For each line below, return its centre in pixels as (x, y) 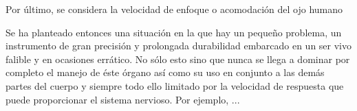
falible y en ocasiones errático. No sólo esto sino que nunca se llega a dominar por (178, 59)
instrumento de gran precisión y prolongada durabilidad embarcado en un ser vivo (179, 46)
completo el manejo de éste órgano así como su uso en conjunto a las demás (165, 72)
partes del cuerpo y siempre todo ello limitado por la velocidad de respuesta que (175, 85)
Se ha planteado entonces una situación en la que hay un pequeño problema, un (174, 32)
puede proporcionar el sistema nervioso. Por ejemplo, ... (123, 99)
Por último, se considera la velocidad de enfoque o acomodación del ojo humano (174, 9)
